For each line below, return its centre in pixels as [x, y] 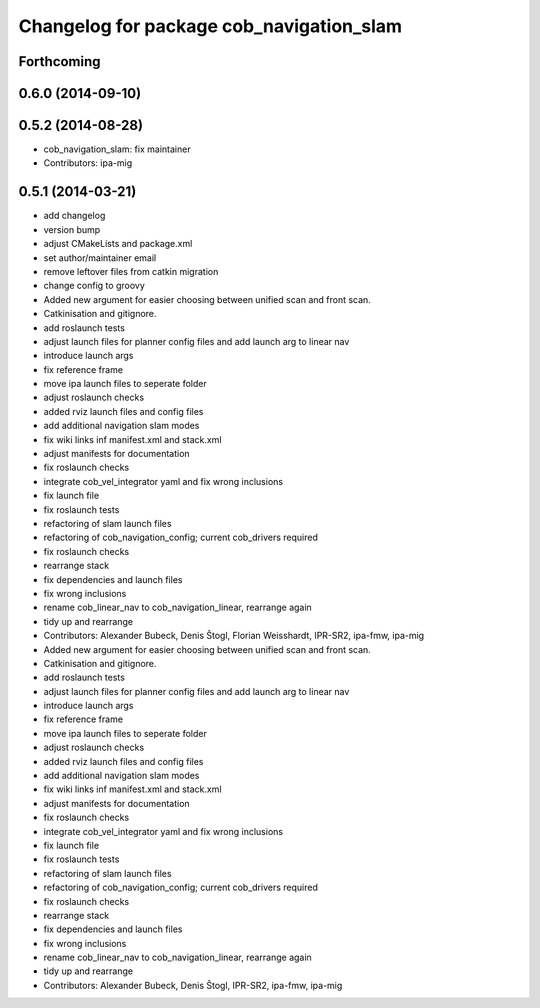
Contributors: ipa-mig [88, 163]
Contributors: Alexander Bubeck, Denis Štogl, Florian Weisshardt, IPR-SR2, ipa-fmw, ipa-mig [234, 636]
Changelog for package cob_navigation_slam [210, 26]
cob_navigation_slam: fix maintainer [117, 149]
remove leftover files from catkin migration [131, 271]
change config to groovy [94, 286]
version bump [72, 229]
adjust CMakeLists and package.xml [118, 244]
